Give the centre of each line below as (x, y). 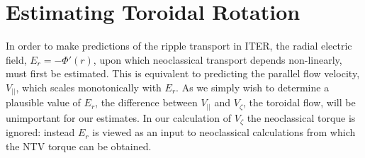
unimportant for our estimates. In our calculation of (119, 117)
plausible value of (43, 102)
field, (16, 59)
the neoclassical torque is (301, 117)
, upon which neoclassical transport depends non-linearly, (218, 59)
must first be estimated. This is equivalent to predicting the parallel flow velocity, (183, 73)
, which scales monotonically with (89, 87)
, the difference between (146, 102)
